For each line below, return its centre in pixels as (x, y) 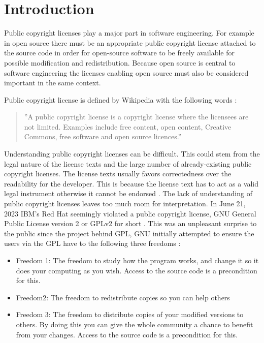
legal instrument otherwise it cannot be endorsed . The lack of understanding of (128, 193)
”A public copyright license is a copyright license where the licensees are (136, 117)
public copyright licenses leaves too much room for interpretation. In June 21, (125, 204)
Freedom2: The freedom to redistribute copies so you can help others (123, 297)
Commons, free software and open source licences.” (103, 136)
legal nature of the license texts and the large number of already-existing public (128, 163)
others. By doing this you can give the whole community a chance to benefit (135, 324)
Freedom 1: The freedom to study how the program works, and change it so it (137, 260)
